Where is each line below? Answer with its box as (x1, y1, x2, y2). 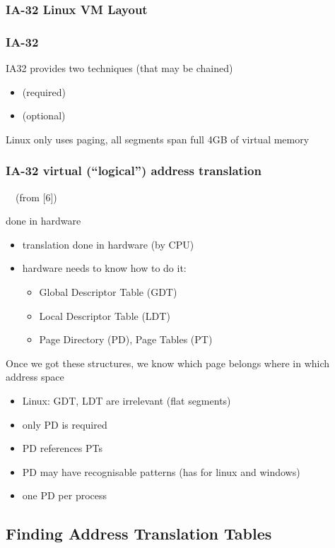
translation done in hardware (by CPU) (22, 237, 194, 251)
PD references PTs (22, 441, 102, 455)
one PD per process (22, 488, 107, 503)
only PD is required (22, 417, 107, 431)
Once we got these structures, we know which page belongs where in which (6, 355, 330, 370)
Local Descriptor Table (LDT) (39, 308, 170, 323)
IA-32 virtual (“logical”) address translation (6, 162, 261, 179)
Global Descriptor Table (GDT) (39, 285, 177, 299)
